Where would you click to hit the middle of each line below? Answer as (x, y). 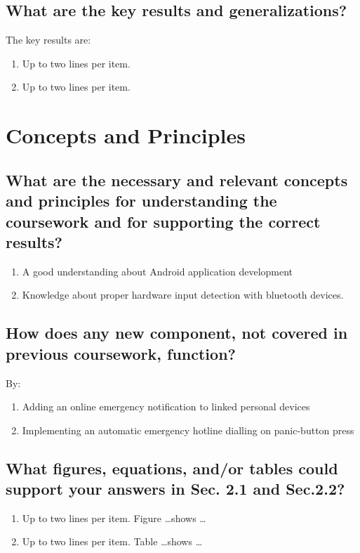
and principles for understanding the (141, 201)
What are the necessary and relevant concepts (177, 180)
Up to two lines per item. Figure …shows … (114, 518)
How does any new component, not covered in (177, 333)
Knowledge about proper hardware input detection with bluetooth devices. (183, 295)
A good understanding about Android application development (158, 271)
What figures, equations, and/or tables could (172, 468)
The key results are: (48, 40)
